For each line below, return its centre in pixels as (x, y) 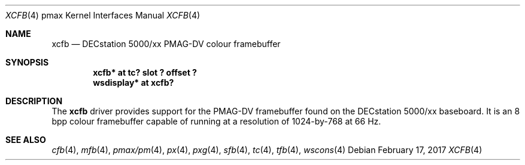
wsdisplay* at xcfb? (133, 82)
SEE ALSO (26, 140)
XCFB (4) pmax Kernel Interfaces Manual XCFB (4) (103, 15)
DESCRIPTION (34, 101)
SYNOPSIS (27, 62)
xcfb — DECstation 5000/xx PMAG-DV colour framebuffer (166, 44)
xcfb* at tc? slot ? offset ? (145, 72)
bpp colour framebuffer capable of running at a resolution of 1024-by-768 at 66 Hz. (216, 121)
